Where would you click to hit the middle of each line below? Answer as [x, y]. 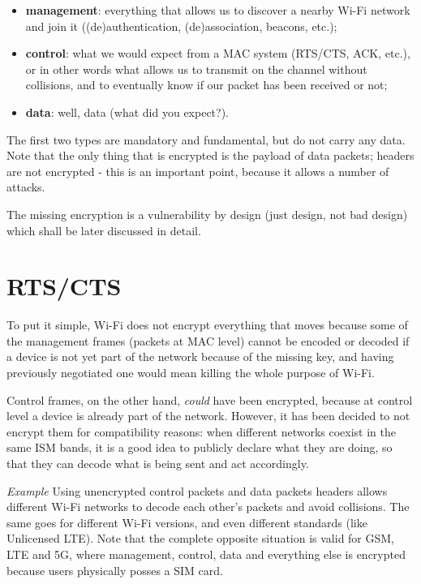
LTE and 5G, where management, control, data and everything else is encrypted [206, 554]
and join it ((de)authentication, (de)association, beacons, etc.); [181, 26]
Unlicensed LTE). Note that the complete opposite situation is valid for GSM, [201, 538]
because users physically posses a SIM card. [115, 570]
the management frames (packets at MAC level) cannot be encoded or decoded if [208, 340]
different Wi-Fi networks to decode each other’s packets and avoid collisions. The [208, 507]
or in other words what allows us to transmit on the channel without [196, 69]
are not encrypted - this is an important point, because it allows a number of [198, 171]
